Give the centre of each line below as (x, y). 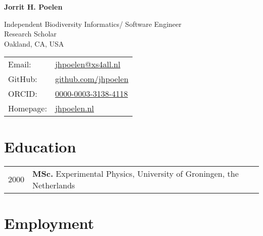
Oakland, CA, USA (34, 43)
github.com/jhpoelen (92, 79)
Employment (49, 223)
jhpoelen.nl (74, 108)
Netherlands (54, 185)
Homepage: (28, 108)
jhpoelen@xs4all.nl (87, 64)
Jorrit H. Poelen (33, 7)
